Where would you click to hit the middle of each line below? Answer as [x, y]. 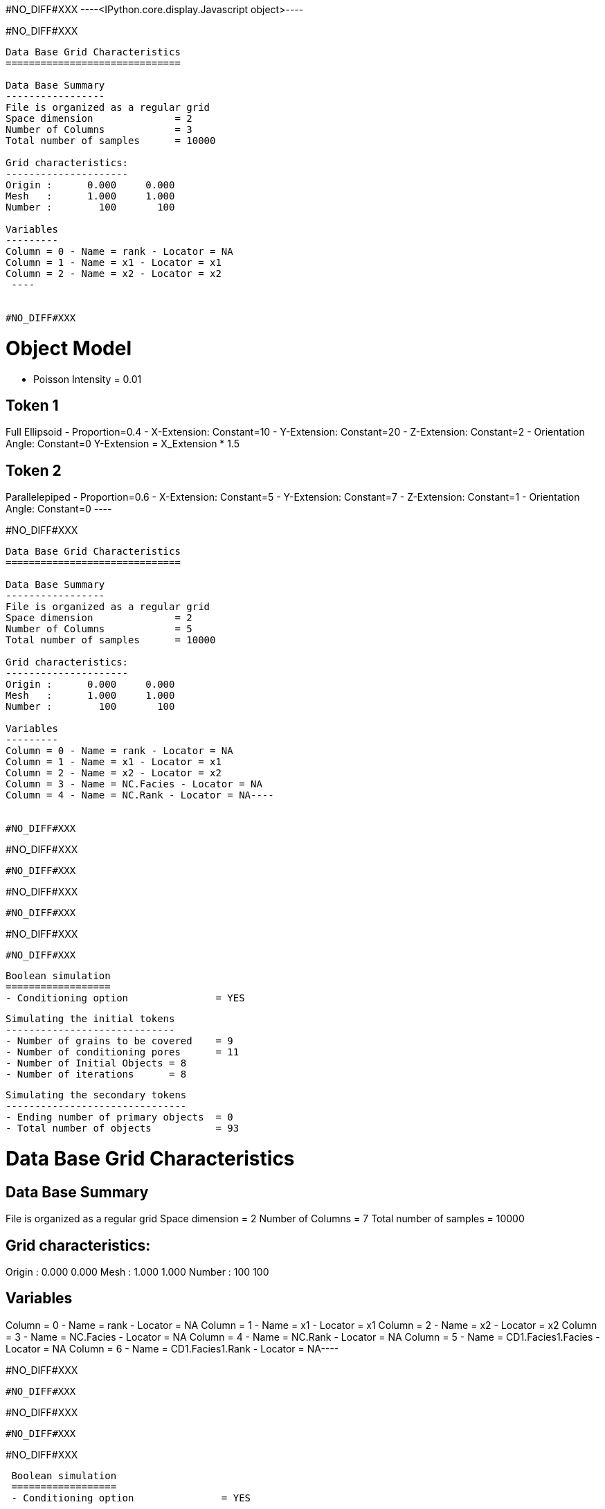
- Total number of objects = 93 [123, 1128]
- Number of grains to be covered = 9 [119, 1041]
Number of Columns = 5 [99, 629]
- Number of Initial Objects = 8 [96, 1063]
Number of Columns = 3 [99, 130]
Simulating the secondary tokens [96, 1095]
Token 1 [32, 405]
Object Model [69, 348]
